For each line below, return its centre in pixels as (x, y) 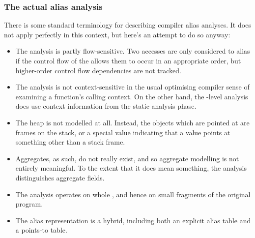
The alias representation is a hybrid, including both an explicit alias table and (133, 220)
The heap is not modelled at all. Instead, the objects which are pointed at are (132, 122)
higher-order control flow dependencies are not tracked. (98, 70)
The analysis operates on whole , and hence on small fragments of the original (133, 194)
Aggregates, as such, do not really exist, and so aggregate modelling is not (127, 158)
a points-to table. (41, 230)
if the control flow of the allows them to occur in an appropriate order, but (128, 60)
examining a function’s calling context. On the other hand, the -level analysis (132, 96)
